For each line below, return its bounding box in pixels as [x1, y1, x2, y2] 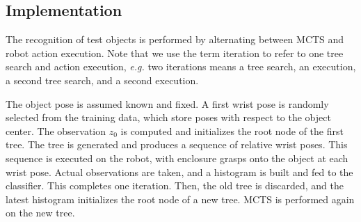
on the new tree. [6, 205, 75, 220]
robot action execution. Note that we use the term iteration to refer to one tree [6, 45, 344, 60]
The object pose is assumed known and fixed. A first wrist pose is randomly [6, 96, 329, 111]
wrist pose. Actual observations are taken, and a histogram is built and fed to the [6, 164, 353, 179]
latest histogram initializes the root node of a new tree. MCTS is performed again [6, 191, 355, 206]
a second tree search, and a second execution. [6, 72, 199, 87]
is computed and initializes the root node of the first [120, 123, 344, 138]
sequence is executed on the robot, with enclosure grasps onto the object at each [6, 150, 348, 165]
